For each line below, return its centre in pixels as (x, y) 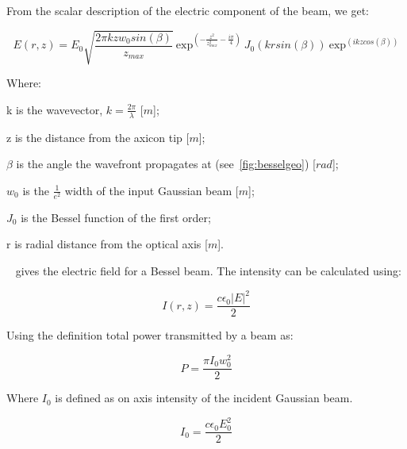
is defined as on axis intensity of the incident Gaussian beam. (204, 398)
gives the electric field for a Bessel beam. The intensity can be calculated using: (208, 271)
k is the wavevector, (55, 109)
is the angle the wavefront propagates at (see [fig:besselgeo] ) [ (166, 164)
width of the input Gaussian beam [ (152, 190)
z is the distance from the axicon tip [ (98, 137)
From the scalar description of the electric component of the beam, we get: (188, 10)
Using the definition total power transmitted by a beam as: (150, 335)
